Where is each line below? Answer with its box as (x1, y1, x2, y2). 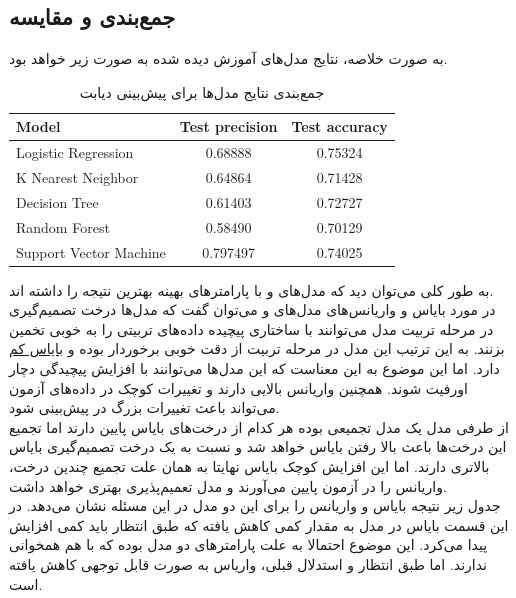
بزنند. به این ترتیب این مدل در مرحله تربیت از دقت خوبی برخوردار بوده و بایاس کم (9, 338, 505, 359)
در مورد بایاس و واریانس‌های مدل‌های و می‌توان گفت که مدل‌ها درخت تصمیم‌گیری (9, 299, 496, 320)
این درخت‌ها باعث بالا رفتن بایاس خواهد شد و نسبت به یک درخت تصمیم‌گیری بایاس (9, 436, 507, 457)
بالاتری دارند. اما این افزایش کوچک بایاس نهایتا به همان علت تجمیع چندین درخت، (9, 456, 490, 477)
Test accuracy (291, 116, 388, 137)
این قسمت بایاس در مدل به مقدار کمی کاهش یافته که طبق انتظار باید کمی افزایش (9, 514, 509, 535)
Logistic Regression (16, 142, 134, 163)
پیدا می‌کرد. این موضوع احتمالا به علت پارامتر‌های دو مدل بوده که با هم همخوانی (9, 534, 488, 555)
